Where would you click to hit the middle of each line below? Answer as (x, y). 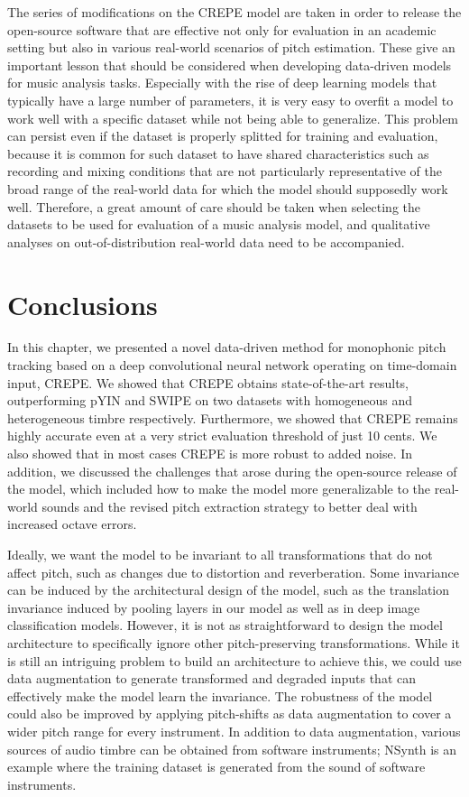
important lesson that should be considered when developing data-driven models (230, 65)
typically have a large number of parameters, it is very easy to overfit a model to (230, 100)
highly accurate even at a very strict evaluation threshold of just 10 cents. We (222, 436)
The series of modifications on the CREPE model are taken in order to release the (234, 12)
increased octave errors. (72, 524)
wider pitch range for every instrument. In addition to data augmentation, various (234, 731)
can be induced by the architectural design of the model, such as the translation (229, 590)
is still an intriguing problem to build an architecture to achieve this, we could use (234, 660)
